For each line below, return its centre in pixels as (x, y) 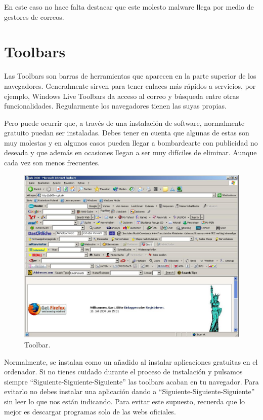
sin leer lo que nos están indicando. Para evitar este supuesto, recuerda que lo (125, 401)
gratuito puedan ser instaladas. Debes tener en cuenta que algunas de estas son (127, 133)
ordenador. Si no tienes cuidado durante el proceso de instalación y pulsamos (123, 372)
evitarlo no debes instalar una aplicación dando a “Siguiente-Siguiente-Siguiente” (129, 391)
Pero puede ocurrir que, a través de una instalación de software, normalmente (124, 123)
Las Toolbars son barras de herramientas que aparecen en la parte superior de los (130, 76)
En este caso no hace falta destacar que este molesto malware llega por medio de (129, 7)
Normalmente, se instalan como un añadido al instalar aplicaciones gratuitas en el (131, 361)
